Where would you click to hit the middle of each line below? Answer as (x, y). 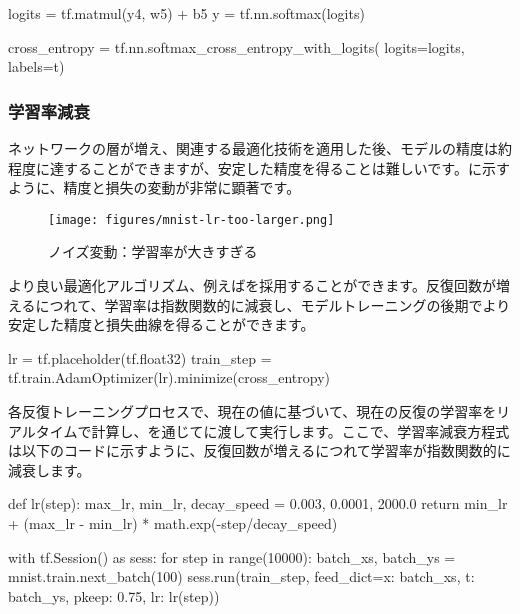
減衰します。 (49, 469)
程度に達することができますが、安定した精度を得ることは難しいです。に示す (259, 167)
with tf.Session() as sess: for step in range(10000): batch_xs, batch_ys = (232, 556)
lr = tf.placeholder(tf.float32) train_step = (140, 357)
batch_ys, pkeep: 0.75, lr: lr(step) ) (114, 595)
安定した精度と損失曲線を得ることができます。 (161, 324)
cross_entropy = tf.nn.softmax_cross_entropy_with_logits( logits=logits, (236, 46)
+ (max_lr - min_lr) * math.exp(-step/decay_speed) (173, 522)
